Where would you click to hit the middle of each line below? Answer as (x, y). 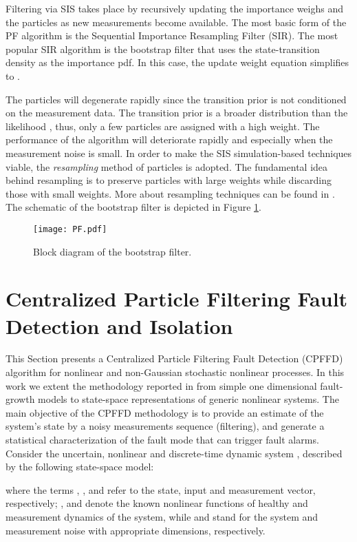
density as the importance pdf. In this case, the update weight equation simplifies (177, 62)
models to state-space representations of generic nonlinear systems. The (188, 399)
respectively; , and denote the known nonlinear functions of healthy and (157, 503)
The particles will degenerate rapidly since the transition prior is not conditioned (176, 99)
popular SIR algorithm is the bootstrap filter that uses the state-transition (163, 49)
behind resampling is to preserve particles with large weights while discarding (169, 180)
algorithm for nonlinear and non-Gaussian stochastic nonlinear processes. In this (175, 372)
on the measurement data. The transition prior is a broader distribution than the (177, 113)
